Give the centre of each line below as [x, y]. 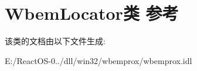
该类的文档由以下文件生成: [55, 41]
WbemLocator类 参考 [92, 13]
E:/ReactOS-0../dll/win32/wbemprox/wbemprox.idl [98, 60]
